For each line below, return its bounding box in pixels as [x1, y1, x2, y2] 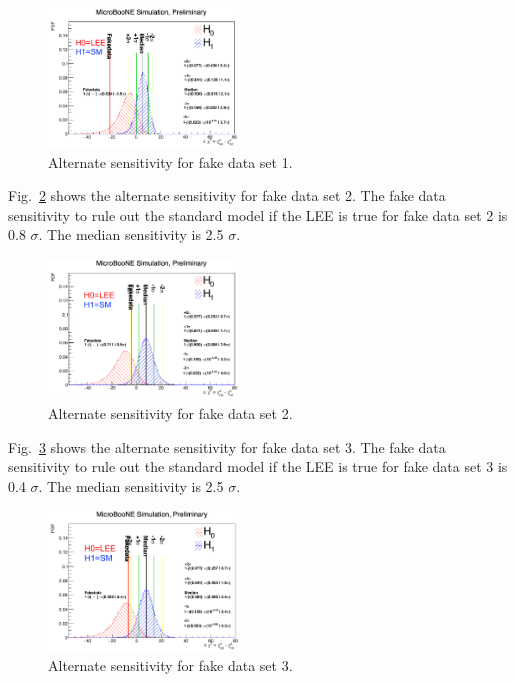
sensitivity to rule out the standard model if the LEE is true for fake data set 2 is [8, 204, 508, 225]
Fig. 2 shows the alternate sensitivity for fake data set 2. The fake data [8, 185, 446, 206]
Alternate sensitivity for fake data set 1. [48, 151, 293, 172]
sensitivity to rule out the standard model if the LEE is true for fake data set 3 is [8, 456, 508, 477]
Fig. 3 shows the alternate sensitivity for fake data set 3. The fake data [8, 436, 446, 457]
